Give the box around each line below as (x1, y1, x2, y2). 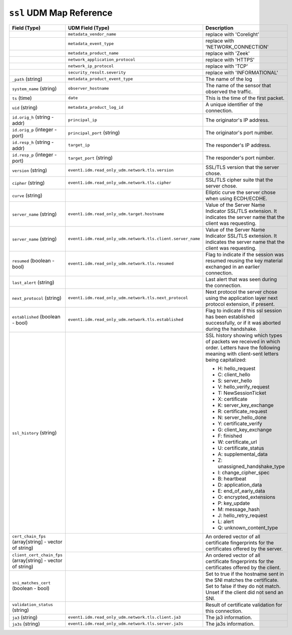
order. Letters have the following (205, 344, 280, 351)
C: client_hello (218, 371, 251, 378)
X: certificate (218, 395, 247, 402)
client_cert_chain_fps (12, 553, 63, 558)
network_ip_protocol (68, 64, 114, 69)
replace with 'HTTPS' (205, 56, 255, 63)
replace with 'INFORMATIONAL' (205, 69, 278, 76)
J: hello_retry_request (218, 512, 268, 519)
